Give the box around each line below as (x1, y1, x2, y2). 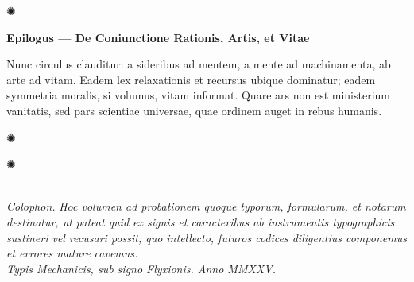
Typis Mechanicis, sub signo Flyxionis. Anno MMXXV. (6, 260, 276, 276)
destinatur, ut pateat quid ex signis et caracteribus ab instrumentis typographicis (6, 213, 395, 230)
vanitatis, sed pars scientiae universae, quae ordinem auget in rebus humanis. (6, 102, 382, 118)
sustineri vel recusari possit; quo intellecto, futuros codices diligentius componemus (6, 229, 407, 245)
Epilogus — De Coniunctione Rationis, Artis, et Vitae (6, 29, 310, 45)
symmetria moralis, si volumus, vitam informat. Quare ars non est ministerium (6, 87, 390, 103)
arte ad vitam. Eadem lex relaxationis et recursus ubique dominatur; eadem (6, 71, 376, 87)
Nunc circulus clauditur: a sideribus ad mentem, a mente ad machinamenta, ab (6, 56, 391, 72)
